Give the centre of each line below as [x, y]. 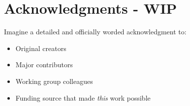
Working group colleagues [54, 81]
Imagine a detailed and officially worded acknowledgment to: [95, 32]
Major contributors [44, 65]
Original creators [41, 48]
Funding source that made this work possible [83, 97]
